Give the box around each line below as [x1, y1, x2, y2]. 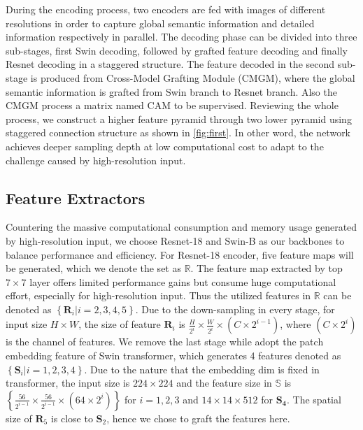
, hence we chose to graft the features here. [106, 410, 290, 425]
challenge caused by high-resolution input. [6, 152, 186, 167]
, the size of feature [78, 317, 161, 331]
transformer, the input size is [6, 375, 130, 390]
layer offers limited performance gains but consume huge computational [29, 274, 336, 289]
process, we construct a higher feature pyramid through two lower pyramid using [6, 111, 352, 126]
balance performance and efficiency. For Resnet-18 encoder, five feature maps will [6, 247, 354, 261]
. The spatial [287, 392, 341, 406]
